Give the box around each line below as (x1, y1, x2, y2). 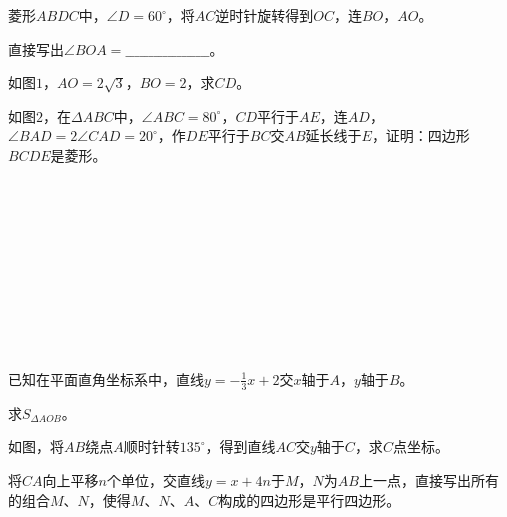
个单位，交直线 (106, 469, 205, 490)
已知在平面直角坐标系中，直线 (8, 368, 204, 389)
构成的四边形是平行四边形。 (218, 489, 401, 510)
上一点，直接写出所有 (358, 469, 499, 490)
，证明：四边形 (371, 125, 470, 146)
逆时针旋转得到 (215, 5, 314, 25)
